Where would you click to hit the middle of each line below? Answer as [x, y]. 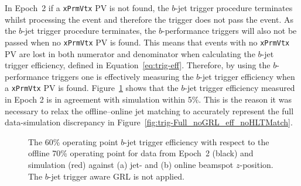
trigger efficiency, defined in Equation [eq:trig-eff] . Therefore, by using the [138, 65]
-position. [256, 164]
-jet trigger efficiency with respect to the [197, 141]
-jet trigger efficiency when [247, 76]
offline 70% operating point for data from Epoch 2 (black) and [141, 153]
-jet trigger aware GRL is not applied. [116, 176]
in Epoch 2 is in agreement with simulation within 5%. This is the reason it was [148, 99]
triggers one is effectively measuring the [123, 76]
